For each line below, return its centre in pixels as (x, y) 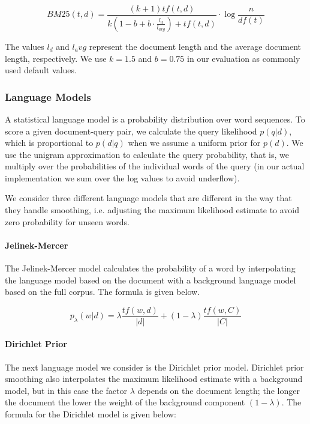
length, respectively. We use (56, 58)
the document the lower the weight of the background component (125, 402)
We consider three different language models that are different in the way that (148, 198)
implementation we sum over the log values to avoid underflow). (122, 177)
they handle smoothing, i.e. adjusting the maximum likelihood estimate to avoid (152, 210)
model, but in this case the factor (66, 390)
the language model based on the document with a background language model (151, 280)
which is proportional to (49, 143)
